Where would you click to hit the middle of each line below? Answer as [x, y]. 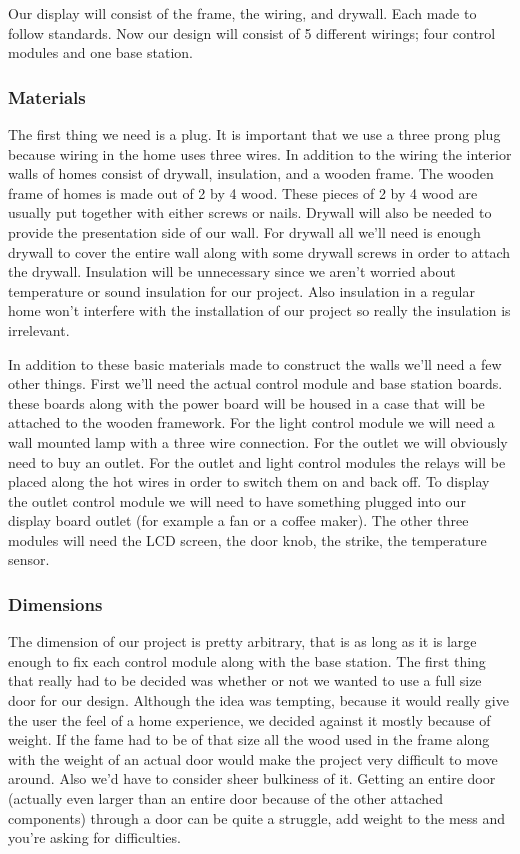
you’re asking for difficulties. [94, 837]
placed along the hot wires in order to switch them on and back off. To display [249, 481]
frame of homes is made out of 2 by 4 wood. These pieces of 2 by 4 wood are [243, 192]
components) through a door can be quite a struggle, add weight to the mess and [257, 817]
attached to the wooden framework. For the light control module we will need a [251, 422]
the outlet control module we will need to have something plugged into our [237, 500]
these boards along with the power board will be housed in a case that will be [246, 402]
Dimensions [55, 603]
